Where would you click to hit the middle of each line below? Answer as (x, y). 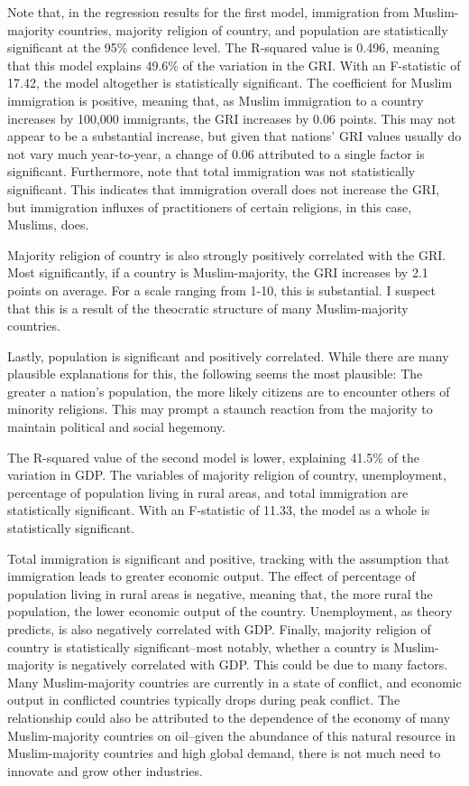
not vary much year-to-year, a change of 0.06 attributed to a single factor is (216, 153)
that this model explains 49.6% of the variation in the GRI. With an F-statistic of (234, 65)
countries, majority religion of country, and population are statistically (253, 29)
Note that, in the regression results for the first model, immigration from (208, 12)
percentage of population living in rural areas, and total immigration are (208, 492)
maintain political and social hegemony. (116, 427)
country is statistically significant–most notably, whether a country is (198, 646)
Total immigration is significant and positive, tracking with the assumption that (229, 558)
